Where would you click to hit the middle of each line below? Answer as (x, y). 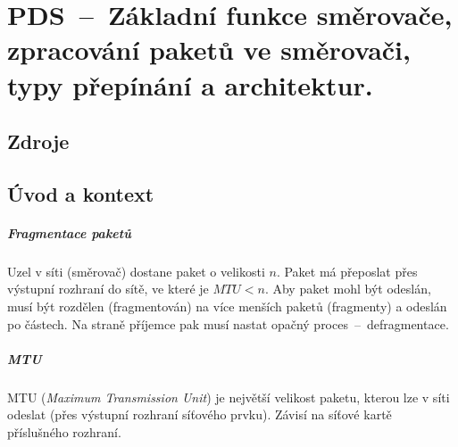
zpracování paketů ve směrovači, (209, 50)
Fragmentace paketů (69, 232)
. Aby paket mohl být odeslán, (348, 289)
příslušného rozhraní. (64, 432)
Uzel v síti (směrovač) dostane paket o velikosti (136, 271)
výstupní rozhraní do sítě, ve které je (108, 289)
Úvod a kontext (81, 193)
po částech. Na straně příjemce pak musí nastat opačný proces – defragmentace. (228, 323)
